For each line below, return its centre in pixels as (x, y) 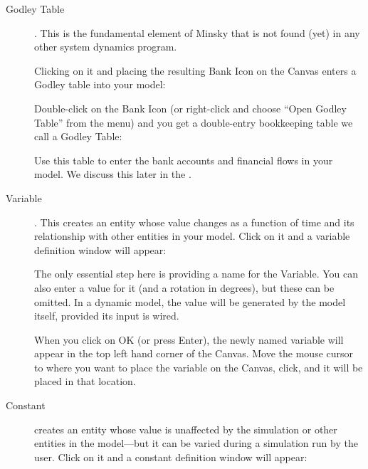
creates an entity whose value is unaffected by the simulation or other (186, 429)
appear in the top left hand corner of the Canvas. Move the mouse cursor (194, 353)
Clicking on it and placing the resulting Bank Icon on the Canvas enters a (195, 70)
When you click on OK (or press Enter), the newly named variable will (189, 339)
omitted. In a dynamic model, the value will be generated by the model (190, 301)
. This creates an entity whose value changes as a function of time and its (194, 222)
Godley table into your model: (100, 84)
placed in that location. (85, 381)
